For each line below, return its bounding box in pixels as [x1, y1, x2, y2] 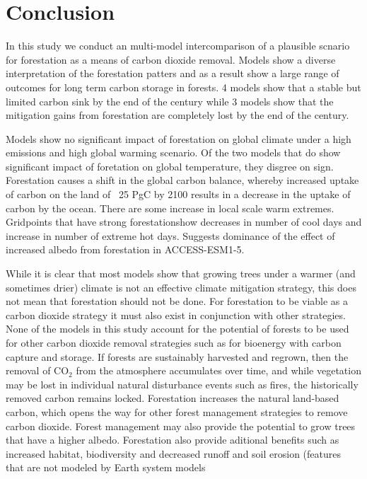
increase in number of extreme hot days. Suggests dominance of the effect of [6, 228, 335, 243]
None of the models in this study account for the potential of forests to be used [6, 321, 349, 336]
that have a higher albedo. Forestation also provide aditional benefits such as [6, 432, 339, 447]
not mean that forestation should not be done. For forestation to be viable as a [6, 294, 349, 308]
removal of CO [6, 363, 69, 378]
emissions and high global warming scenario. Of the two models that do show [6, 145, 341, 160]
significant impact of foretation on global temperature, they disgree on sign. [6, 158, 334, 173]
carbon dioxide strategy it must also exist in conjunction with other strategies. [6, 307, 346, 322]
